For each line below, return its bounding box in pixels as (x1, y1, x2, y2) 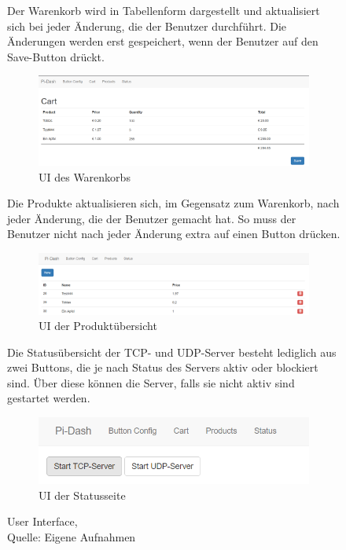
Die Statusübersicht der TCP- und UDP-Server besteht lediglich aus (7, 343, 337, 360)
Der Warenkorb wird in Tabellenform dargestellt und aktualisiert (7, 2, 320, 18)
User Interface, (7, 513, 78, 530)
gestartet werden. (7, 390, 90, 406)
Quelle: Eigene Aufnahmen (7, 528, 136, 544)
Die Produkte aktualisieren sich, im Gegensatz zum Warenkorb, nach (7, 195, 340, 211)
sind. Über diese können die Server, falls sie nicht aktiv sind (7, 374, 295, 390)
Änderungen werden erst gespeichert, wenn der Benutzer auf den (7, 33, 318, 49)
